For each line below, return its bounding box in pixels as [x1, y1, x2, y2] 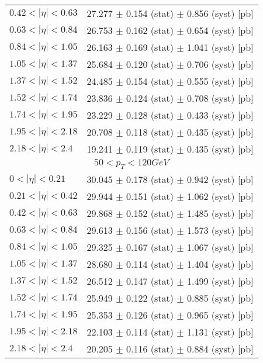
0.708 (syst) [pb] [187, 91, 254, 105]
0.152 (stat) [126, 206, 174, 220]
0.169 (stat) [126, 40, 174, 54]
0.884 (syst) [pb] [187, 342, 254, 356]
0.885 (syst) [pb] [187, 291, 254, 305]
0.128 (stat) [126, 108, 174, 122]
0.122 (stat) [126, 291, 174, 305]
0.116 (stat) [126, 342, 174, 356]
